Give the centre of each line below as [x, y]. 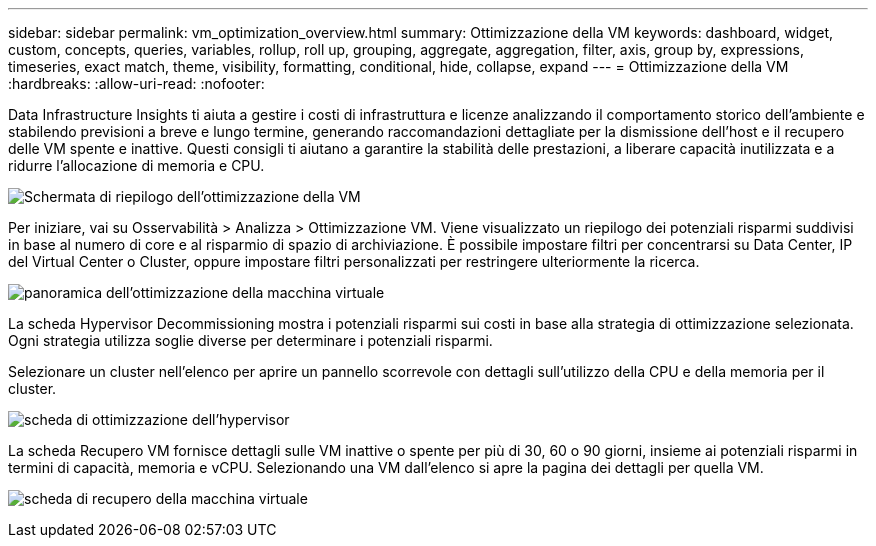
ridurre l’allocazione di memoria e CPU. [136, 165]
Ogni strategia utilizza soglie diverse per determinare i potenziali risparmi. [250, 340]
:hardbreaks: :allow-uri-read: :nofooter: [136, 83]
